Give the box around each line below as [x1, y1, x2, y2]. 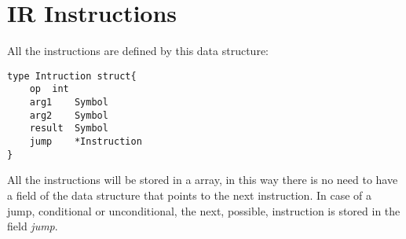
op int [29, 83, 69, 95]
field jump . [7, 218, 58, 234]
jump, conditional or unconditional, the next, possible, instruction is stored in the [7, 202, 401, 219]
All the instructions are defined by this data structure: [7, 42, 269, 59]
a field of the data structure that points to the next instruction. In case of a [7, 186, 371, 203]
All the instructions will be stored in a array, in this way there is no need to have [7, 171, 398, 188]
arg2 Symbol [29, 109, 108, 121]
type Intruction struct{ [7, 70, 137, 82]
